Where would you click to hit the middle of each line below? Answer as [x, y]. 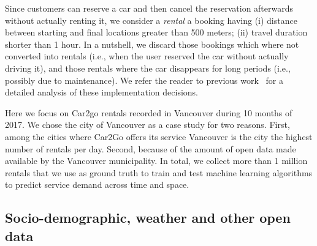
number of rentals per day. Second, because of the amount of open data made [151, 148]
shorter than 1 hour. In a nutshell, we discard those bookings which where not [152, 44]
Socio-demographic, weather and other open [148, 218]
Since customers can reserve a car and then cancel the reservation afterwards [149, 8]
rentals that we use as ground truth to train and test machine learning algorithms [159, 172]
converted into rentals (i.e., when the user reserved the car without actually [147, 56]
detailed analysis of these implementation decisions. [101, 92]
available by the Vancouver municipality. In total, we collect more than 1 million [156, 161]
